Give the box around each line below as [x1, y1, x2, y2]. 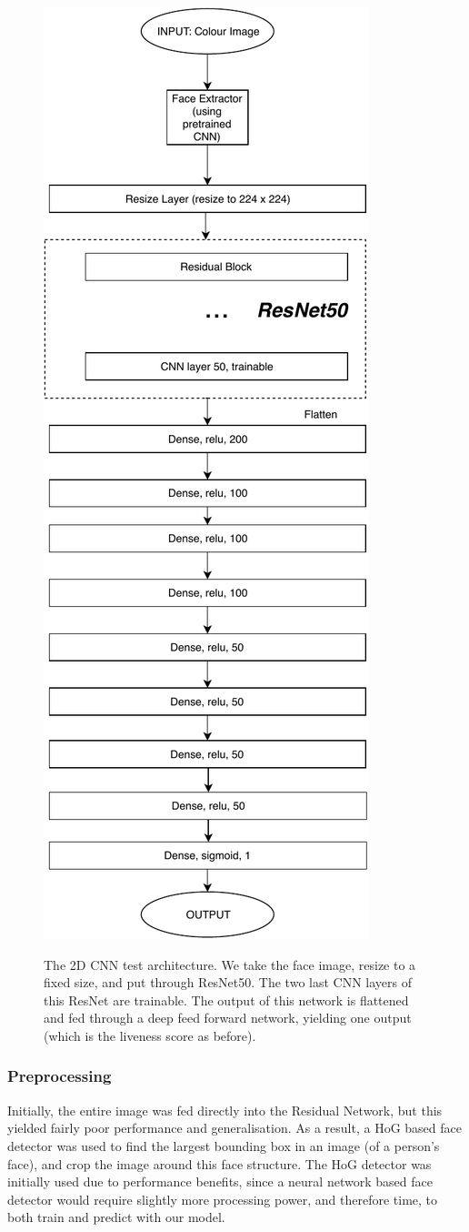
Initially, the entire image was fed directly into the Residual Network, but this [7, 1100, 443, 1119]
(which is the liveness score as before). [44, 1025, 256, 1045]
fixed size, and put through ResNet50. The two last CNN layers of [44, 973, 412, 992]
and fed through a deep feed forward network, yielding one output [44, 1008, 412, 1027]
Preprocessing [7, 1065, 112, 1087]
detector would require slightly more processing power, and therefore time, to [7, 1189, 438, 1208]
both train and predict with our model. [7, 1207, 225, 1227]
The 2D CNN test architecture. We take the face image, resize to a [44, 954, 416, 974]
